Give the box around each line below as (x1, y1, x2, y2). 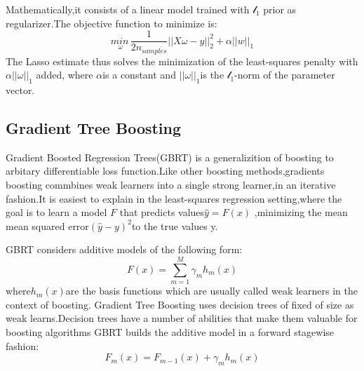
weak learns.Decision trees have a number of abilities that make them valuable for (6, 311, 358, 325)
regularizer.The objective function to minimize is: (6, 15, 217, 30)
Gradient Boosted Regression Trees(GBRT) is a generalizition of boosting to (6, 149, 334, 164)
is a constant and (102, 67, 176, 82)
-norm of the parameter (234, 67, 335, 82)
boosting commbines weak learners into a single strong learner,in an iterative (6, 177, 336, 192)
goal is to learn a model (6, 205, 107, 220)
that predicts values (119, 205, 205, 220)
